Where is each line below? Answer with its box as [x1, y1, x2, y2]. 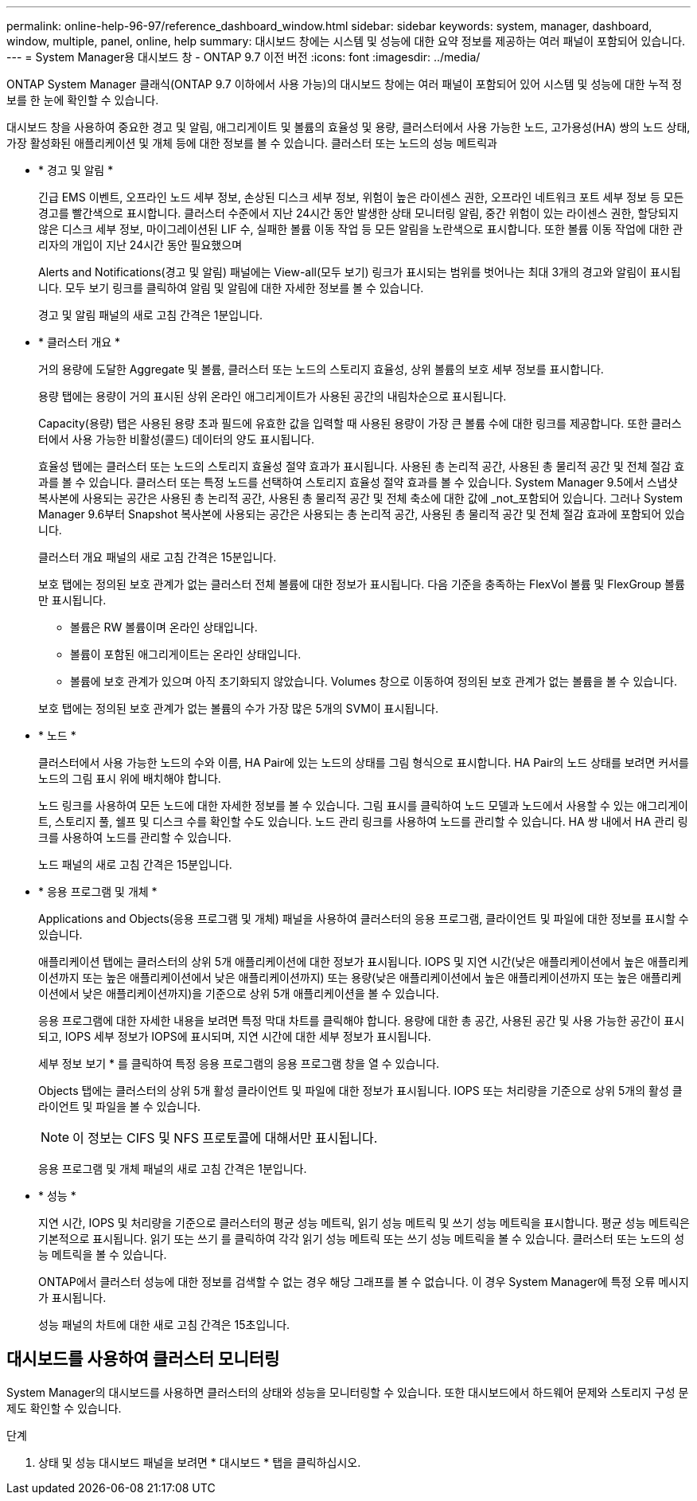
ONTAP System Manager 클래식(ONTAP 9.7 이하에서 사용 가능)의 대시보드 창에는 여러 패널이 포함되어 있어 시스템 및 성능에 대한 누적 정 [6, 77, 683, 91]
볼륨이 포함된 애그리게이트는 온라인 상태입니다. [70, 647, 302, 661]
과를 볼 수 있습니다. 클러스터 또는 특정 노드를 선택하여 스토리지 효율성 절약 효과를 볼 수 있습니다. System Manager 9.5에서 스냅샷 [38, 475, 678, 489]
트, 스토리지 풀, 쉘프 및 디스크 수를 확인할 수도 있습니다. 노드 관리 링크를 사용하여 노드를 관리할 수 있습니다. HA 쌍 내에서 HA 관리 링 [38, 815, 688, 828]
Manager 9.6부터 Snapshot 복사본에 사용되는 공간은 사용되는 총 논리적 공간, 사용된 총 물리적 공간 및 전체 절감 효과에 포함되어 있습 [38, 507, 685, 521]
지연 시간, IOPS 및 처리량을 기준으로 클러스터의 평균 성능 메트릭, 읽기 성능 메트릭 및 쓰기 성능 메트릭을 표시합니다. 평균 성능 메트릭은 [38, 1216, 690, 1229]
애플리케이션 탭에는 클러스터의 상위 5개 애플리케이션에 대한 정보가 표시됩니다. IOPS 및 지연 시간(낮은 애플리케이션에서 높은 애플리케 [38, 955, 689, 968]
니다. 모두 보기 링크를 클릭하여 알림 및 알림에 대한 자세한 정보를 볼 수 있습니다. [38, 281, 424, 295]
